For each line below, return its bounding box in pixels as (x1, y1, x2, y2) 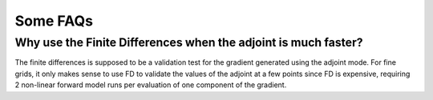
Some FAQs (14, 12, 94, 30)
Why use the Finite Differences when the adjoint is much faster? (14, 35, 364, 50)
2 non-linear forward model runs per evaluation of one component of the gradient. (14, 80, 287, 90)
